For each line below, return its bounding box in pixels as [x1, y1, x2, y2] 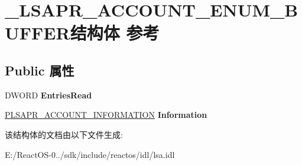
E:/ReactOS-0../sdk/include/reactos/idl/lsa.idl [5, 148, 175, 160]
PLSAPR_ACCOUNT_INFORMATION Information [5, 108, 207, 121]
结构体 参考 [70, 21, 160, 45]
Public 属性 [5, 61, 74, 79]
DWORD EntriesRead [5, 88, 92, 101]
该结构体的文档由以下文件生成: [5, 128, 123, 140]
